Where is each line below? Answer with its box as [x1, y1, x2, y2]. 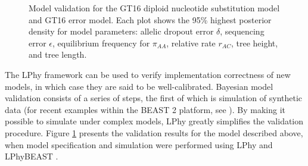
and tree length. [29, 48, 87, 61]
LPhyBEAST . [5, 150, 58, 162]
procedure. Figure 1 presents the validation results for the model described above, [5, 126, 303, 139]
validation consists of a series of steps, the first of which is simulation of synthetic [5, 92, 303, 104]
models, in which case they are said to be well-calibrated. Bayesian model [5, 80, 273, 92]
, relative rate [166, 36, 216, 49]
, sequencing [220, 25, 265, 37]
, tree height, [231, 36, 278, 49]
